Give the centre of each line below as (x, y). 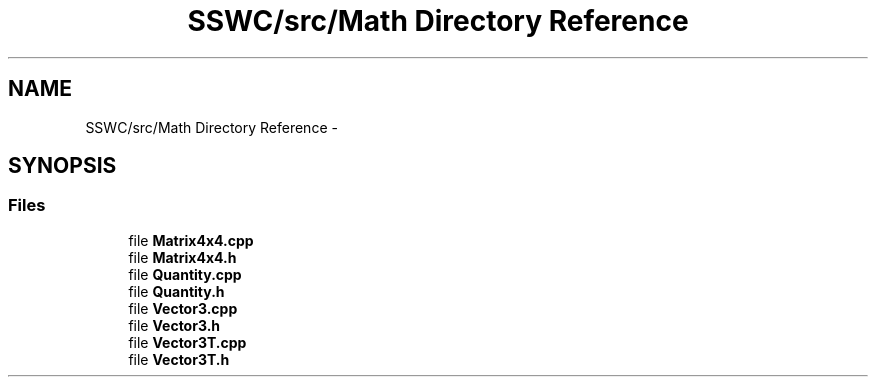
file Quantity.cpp (185, 274)
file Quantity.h (176, 291)
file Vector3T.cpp (187, 342)
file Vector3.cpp (183, 308)
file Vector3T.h (179, 359)
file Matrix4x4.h (182, 257)
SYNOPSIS (62, 166)
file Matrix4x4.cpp (191, 240)
